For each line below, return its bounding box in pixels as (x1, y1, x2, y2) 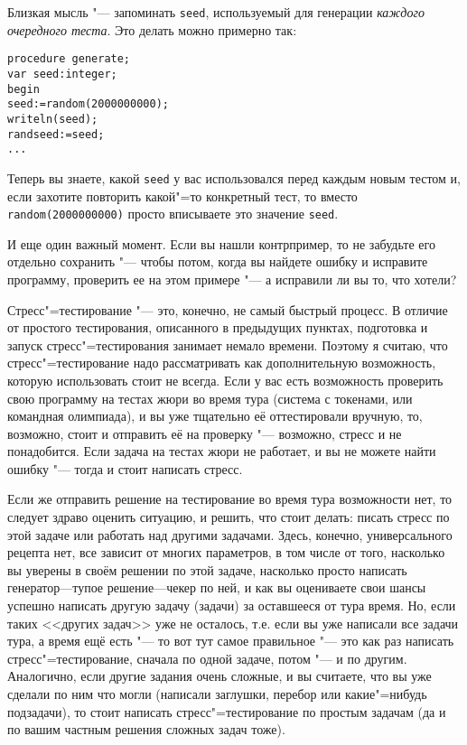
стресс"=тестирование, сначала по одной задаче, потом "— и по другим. (7, 648, 407, 667)
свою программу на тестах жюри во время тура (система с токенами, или (7, 388, 413, 407)
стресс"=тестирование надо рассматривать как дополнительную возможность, (7, 353, 436, 372)
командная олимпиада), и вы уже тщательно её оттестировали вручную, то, (7, 406, 423, 425)
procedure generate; (7, 52, 131, 66)
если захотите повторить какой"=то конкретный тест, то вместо (7, 186, 358, 205)
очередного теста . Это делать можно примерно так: (7, 20, 297, 39)
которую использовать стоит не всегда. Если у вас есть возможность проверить (7, 370, 444, 389)
